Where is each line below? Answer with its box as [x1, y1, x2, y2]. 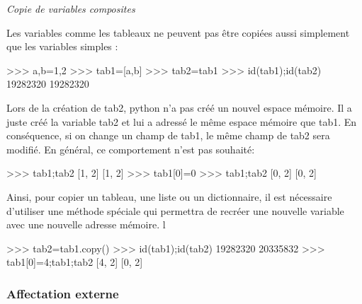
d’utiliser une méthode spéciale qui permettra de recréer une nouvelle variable [6, 203, 344, 218]
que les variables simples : [6, 39, 118, 54]
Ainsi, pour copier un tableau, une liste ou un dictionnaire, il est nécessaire [6, 189, 332, 204]
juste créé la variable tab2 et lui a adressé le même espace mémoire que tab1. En [6, 114, 357, 129]
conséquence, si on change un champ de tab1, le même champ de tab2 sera [6, 128, 330, 143]
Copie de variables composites [6, 1, 135, 16]
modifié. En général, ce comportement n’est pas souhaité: [6, 141, 255, 156]
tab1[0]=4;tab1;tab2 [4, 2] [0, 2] [6, 255, 143, 269]
